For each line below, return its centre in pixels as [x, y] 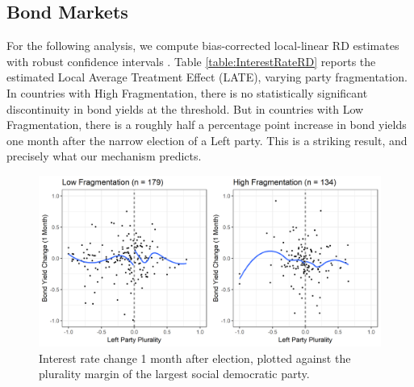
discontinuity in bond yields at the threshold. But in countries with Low [185, 108]
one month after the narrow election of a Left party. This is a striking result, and [207, 140]
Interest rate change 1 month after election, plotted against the [195, 358]
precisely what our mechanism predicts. [104, 156]
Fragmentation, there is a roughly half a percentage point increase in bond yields [207, 125]
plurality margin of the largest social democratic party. [174, 374]
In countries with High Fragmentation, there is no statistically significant [187, 92]
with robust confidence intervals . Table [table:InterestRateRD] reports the [191, 61]
